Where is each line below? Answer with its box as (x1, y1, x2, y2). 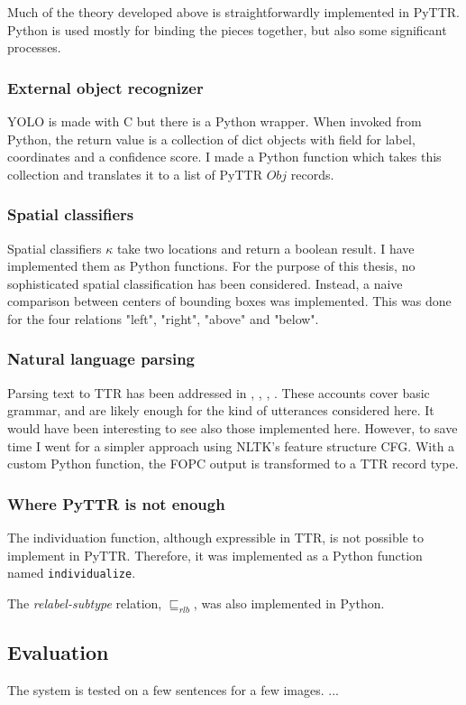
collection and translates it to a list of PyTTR (7, 164, 262, 183)
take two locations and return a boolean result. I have (116, 238, 415, 257)
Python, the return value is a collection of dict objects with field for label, (7, 129, 416, 148)
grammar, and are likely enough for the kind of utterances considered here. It (7, 401, 434, 420)
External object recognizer (7, 76, 204, 98)
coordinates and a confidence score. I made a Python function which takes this (7, 147, 442, 166)
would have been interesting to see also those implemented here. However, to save (7, 418, 458, 437)
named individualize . (7, 563, 136, 582)
